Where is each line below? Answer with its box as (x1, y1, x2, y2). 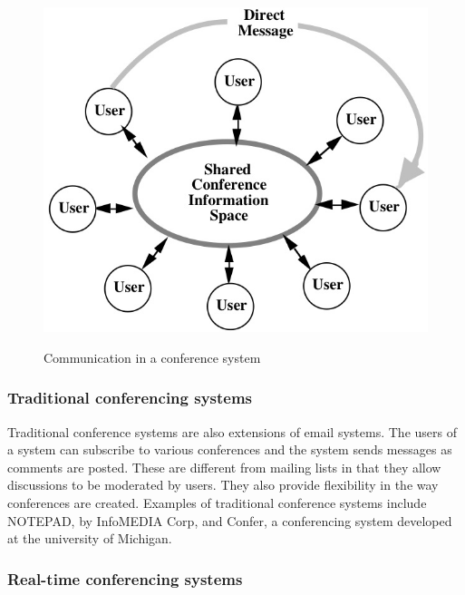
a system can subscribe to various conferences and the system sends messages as (7, 440, 452, 459)
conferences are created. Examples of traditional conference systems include (7, 493, 427, 512)
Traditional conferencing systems (7, 386, 253, 409)
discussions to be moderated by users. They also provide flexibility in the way (7, 475, 439, 494)
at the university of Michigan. (7, 529, 172, 548)
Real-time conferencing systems (7, 567, 243, 590)
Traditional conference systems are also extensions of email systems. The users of (7, 422, 457, 441)
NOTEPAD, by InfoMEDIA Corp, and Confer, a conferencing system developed (7, 511, 452, 530)
